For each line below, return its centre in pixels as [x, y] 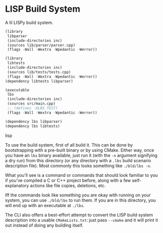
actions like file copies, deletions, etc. [68, 185]
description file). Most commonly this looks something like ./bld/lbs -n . [78, 166]
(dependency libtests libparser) [39, 81]
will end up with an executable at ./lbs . [45, 205]
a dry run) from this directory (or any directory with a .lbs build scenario [78, 160]
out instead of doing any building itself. [44, 225]
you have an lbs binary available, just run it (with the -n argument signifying [81, 155]
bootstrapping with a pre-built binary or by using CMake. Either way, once [80, 150]
